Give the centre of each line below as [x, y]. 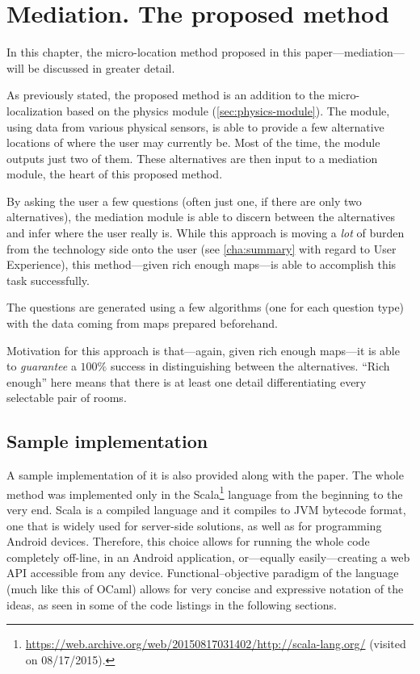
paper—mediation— [355, 52]
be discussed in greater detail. [101, 67]
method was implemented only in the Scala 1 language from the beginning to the [205, 492]
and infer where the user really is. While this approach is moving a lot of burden [206, 233]
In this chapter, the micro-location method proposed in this [154, 52]
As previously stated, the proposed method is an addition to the [166, 95]
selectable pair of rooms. [67, 398]
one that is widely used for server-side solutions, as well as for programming [194, 525]
